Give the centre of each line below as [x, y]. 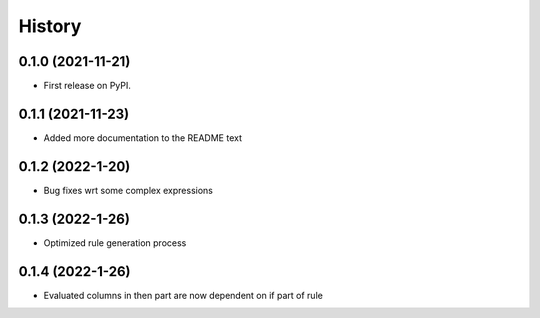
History [50, 26]
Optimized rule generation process [115, 242]
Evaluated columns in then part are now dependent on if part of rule [183, 295]
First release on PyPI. [87, 86]
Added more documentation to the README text [143, 137]
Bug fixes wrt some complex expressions [128, 190]
